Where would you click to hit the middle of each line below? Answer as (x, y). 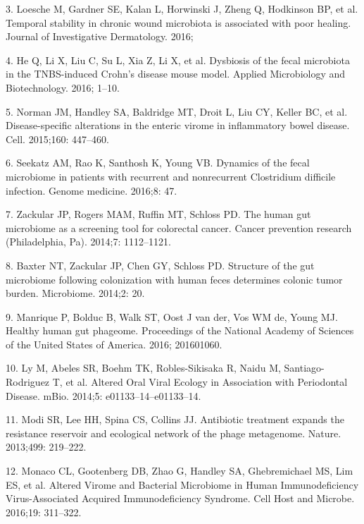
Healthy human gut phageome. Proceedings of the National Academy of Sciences (180, 330)
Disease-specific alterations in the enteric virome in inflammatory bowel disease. (178, 125)
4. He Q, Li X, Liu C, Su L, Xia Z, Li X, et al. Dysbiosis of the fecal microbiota (178, 60)
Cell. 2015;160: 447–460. (57, 139)
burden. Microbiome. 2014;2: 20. (75, 293)
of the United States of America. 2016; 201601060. (114, 344)
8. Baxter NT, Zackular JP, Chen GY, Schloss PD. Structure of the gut (160, 265)
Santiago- (304, 368)
